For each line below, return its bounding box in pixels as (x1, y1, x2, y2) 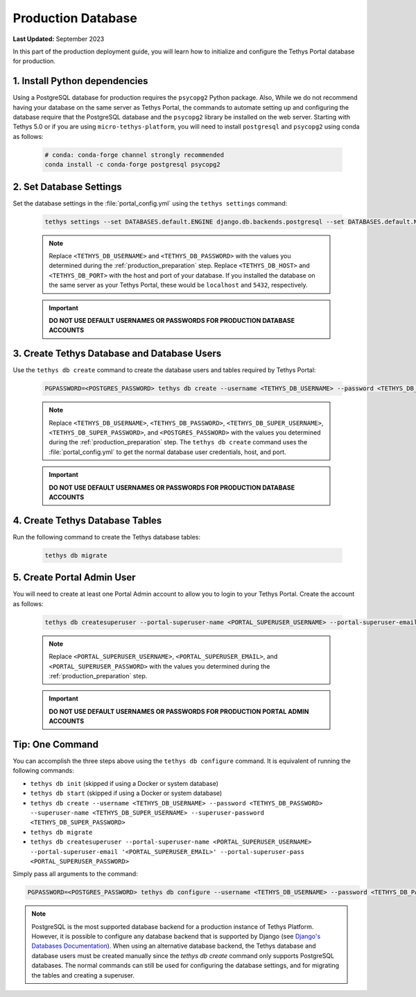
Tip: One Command (12, 738, 98, 750)
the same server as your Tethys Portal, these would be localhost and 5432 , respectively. (49, 281, 308, 290)
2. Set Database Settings (12, 181, 122, 192)
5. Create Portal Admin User (12, 571, 136, 583)
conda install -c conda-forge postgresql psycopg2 (44, 160, 221, 169)
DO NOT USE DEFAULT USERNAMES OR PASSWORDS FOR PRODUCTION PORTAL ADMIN (49, 707, 309, 715)
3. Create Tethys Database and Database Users (12, 348, 222, 360)
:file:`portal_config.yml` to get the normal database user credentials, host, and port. (49, 448, 287, 456)
